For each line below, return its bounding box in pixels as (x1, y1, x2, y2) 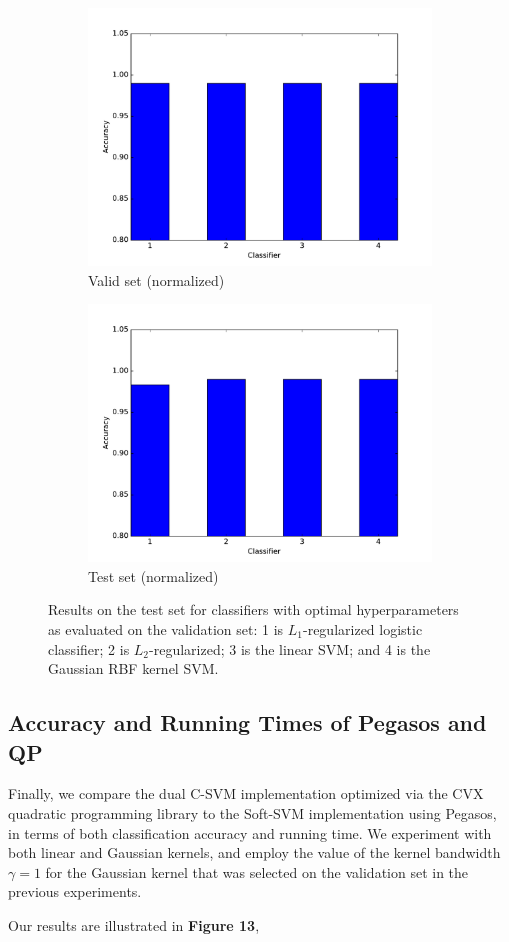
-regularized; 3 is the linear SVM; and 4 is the (149, 638, 431, 659)
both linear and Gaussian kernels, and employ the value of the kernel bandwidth (8, 842, 501, 863)
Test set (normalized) (88, 565, 219, 586)
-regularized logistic (303, 618, 423, 639)
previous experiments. (8, 881, 142, 902)
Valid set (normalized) (88, 269, 225, 290)
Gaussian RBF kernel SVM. (48, 658, 219, 679)
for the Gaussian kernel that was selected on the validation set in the (45, 861, 469, 882)
